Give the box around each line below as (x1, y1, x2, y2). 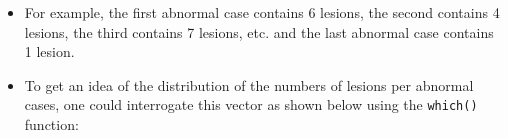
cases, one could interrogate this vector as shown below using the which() (24, 94, 478, 115)
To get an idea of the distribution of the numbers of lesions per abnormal (24, 74, 474, 95)
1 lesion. (24, 41, 75, 62)
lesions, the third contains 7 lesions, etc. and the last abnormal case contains (24, 21, 494, 42)
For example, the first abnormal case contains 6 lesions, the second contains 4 (24, 2, 500, 22)
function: (24, 114, 79, 135)
